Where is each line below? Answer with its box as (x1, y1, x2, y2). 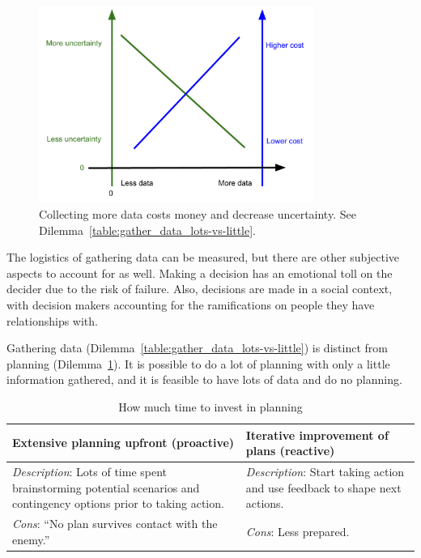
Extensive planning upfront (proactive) (12, 434, 235, 451)
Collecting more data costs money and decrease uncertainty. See (39, 206, 356, 223)
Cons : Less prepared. (245, 522, 350, 539)
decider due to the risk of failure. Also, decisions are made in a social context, (6, 280, 393, 297)
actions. (245, 495, 284, 512)
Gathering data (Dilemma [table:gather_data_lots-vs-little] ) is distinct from (6, 339, 388, 356)
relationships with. (6, 312, 98, 329)
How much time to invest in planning (118, 398, 303, 415)
